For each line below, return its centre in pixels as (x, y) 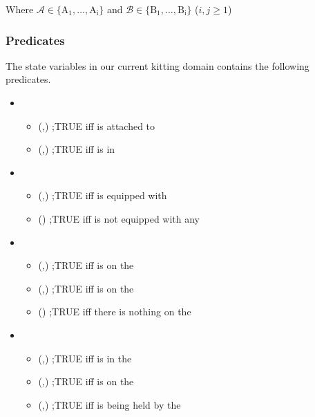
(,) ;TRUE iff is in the (85, 358)
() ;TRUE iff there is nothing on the (115, 312)
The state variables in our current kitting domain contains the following (157, 65)
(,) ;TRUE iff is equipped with (103, 195)
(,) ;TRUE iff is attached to (97, 126)
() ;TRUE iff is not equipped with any (119, 218)
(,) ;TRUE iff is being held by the (109, 404)
